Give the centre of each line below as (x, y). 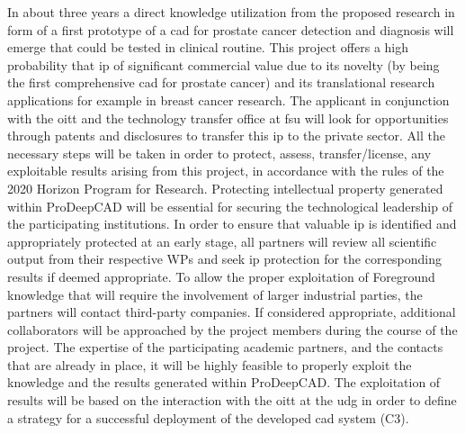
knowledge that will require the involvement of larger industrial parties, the (215, 294)
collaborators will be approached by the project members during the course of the (232, 329)
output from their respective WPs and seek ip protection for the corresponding (225, 259)
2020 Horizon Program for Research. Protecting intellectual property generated (225, 188)
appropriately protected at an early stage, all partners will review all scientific (222, 241)
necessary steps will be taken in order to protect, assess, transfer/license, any (219, 153)
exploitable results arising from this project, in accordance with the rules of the (226, 171)
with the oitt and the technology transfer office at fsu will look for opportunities (228, 118)
